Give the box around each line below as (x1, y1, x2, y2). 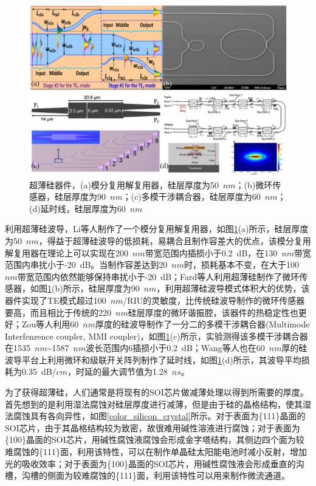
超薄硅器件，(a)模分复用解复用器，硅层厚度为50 (29, 178, 219, 191)
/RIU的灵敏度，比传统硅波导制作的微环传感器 (123, 293, 305, 306)
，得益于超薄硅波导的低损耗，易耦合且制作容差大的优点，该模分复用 (38, 234, 311, 247)
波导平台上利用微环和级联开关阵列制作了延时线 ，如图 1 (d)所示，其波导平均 (5, 353, 301, 366)
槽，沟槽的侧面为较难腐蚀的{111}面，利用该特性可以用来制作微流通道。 (5, 469, 290, 482)
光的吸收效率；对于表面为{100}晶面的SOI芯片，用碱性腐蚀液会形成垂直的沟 (5, 457, 304, 470)
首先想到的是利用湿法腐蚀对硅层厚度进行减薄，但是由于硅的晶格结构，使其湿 (5, 397, 311, 410)
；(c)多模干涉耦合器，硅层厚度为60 (122, 190, 261, 203)
